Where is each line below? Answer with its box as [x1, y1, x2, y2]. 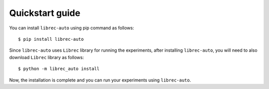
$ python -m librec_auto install [18, 66, 100, 72]
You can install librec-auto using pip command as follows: [9, 25, 134, 31]
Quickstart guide [9, 7, 81, 18]
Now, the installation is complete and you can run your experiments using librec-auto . [9, 77, 191, 83]
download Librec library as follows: [9, 54, 84, 60]
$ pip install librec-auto [18, 36, 84, 42]
